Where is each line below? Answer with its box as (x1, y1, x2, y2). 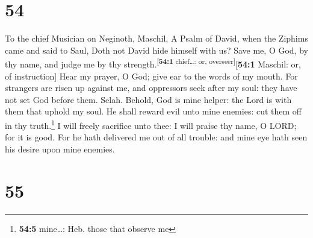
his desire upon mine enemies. (5, 142, 115, 155)
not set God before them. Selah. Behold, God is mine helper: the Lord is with (5, 93, 292, 105)
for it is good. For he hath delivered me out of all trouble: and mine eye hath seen (5, 131, 308, 143)
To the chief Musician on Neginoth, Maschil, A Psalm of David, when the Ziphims (5, 32, 308, 45)
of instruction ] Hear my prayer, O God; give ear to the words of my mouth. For (5, 69, 298, 82)
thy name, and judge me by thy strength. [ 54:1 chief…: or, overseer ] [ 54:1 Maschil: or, (5, 56, 301, 70)
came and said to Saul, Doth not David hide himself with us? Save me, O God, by (5, 43, 308, 56)
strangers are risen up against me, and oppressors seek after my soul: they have (5, 81, 297, 94)
